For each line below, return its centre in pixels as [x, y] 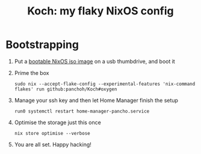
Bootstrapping [42, 45]
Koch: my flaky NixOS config [100, 11]
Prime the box [32, 73]
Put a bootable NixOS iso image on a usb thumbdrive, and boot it [94, 61]
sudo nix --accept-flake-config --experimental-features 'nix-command [105, 84]
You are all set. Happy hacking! [53, 144]
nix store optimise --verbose [52, 133]
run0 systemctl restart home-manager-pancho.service [82, 111]
